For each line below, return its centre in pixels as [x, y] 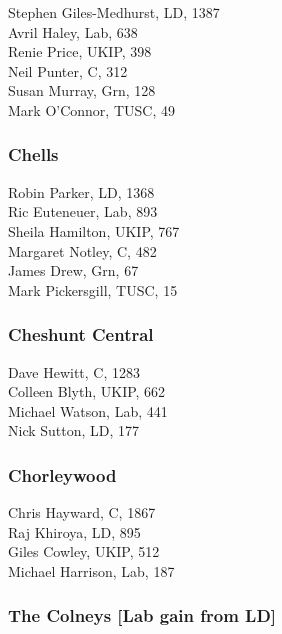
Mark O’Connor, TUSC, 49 [91, 109]
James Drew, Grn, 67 [73, 270]
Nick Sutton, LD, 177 [74, 430]
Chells [33, 154]
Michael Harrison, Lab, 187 [91, 570]
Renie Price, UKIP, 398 [80, 51]
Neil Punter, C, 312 [68, 70]
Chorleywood [62, 474]
